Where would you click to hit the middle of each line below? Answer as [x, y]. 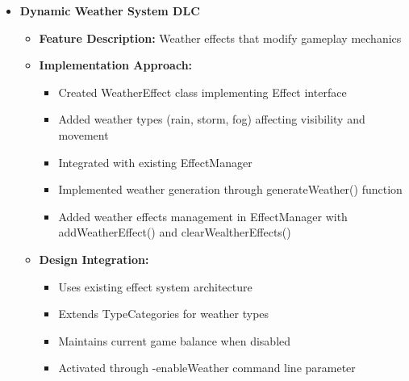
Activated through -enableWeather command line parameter [207, 368]
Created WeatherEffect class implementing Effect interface [202, 92]
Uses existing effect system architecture [155, 286]
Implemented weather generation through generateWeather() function [230, 189]
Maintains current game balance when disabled [175, 340]
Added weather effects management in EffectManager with [203, 216]
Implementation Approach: [116, 65]
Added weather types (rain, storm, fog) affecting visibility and [212, 119]
